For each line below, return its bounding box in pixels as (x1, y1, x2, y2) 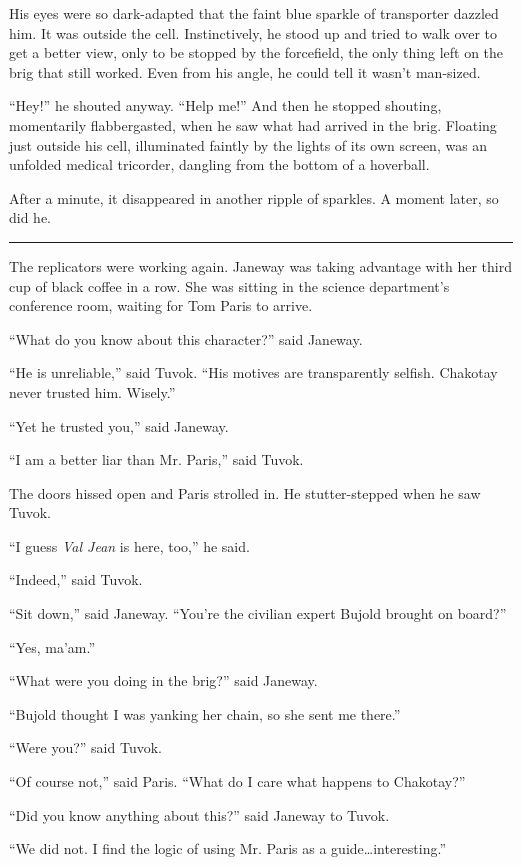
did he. (9, 207, 52, 228)
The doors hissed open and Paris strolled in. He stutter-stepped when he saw (9, 482, 481, 503)
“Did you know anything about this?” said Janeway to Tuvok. (9, 804, 390, 825)
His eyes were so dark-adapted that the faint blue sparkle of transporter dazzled (9, 3, 499, 23)
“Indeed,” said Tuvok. (9, 569, 143, 590)
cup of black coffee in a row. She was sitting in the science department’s (9, 275, 450, 296)
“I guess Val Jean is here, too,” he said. (9, 535, 250, 556)
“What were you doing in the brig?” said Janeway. (9, 670, 318, 691)
